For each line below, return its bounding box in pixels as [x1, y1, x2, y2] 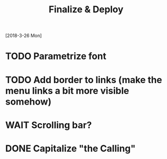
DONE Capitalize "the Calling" [5, 143, 136, 154]
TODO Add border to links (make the [5, 74, 162, 86]
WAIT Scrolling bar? [5, 119, 92, 131]
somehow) [5, 96, 52, 107]
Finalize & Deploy [48, 4, 124, 15]
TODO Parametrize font [5, 50, 107, 62]
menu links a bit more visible [5, 85, 130, 96]
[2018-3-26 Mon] [5, 32, 42, 39]
